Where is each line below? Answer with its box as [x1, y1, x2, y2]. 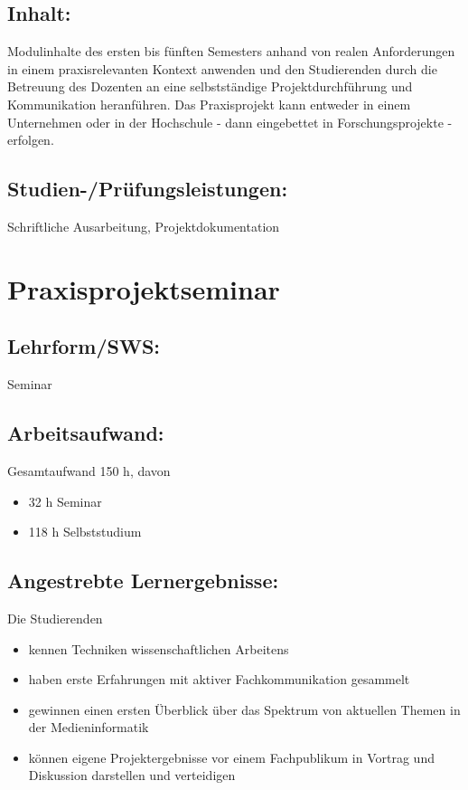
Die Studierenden [7, 608, 103, 627]
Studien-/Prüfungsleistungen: [7, 175, 288, 203]
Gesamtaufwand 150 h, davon [7, 461, 171, 480]
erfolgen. [7, 130, 54, 149]
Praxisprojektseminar [7, 270, 280, 307]
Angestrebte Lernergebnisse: [7, 566, 279, 595]
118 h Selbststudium [28, 522, 142, 541]
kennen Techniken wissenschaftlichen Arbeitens [28, 639, 289, 658]
